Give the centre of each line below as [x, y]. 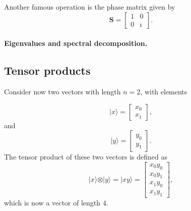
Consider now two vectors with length [62, 91]
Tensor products [47, 70]
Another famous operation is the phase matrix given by [90, 7]
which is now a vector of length [52, 203]
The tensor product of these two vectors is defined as [86, 157]
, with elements [164, 91]
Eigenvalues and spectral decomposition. [76, 43]
